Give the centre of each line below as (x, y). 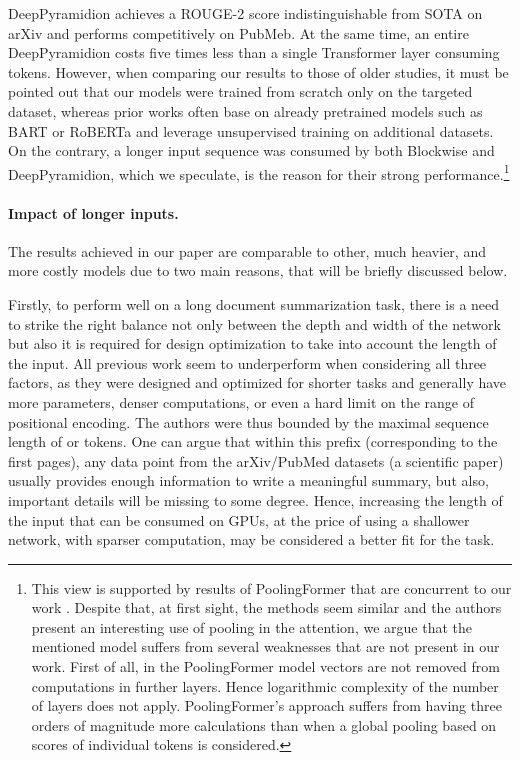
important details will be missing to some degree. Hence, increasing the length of (255, 499)
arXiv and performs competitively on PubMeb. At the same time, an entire (238, 32)
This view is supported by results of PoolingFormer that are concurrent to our (271, 587)
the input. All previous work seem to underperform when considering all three (247, 362)
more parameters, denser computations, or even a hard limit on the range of (241, 401)
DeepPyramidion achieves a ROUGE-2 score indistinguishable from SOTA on (245, 13)
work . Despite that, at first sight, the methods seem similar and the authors (266, 607)
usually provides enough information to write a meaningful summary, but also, (248, 480)
